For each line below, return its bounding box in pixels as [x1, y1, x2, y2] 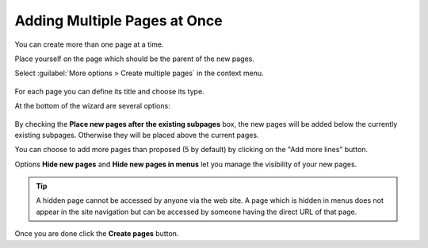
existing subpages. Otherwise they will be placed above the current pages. [14, 130, 259, 139]
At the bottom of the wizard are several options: [14, 101, 170, 111]
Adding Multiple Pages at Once [14, 12, 223, 29]
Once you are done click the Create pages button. [14, 229, 179, 238]
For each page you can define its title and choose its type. [14, 86, 205, 96]
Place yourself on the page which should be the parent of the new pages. [14, 54, 255, 63]
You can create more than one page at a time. [14, 40, 164, 49]
